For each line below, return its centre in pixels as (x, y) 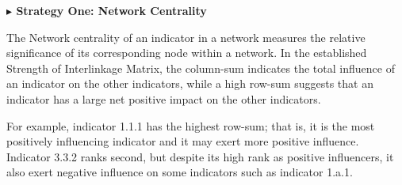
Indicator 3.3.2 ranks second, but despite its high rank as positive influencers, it (200, 156)
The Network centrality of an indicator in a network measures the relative (186, 37)
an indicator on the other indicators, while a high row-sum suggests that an (190, 83)
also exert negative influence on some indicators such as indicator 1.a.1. (180, 172)
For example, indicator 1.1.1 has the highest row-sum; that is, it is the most (191, 125)
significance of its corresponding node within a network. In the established (187, 53)
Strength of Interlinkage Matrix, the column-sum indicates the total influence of (201, 68)
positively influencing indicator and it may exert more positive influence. (183, 141)
